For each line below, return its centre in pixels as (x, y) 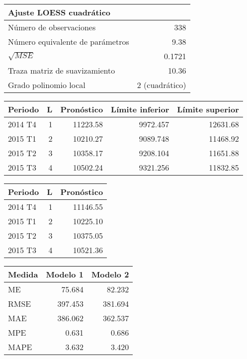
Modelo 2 (110, 274)
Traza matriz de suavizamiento (62, 70)
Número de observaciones (52, 27)
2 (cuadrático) (162, 85)
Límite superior (208, 109)
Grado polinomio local (47, 85)
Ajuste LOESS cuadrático (59, 12)
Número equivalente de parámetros (69, 42)
